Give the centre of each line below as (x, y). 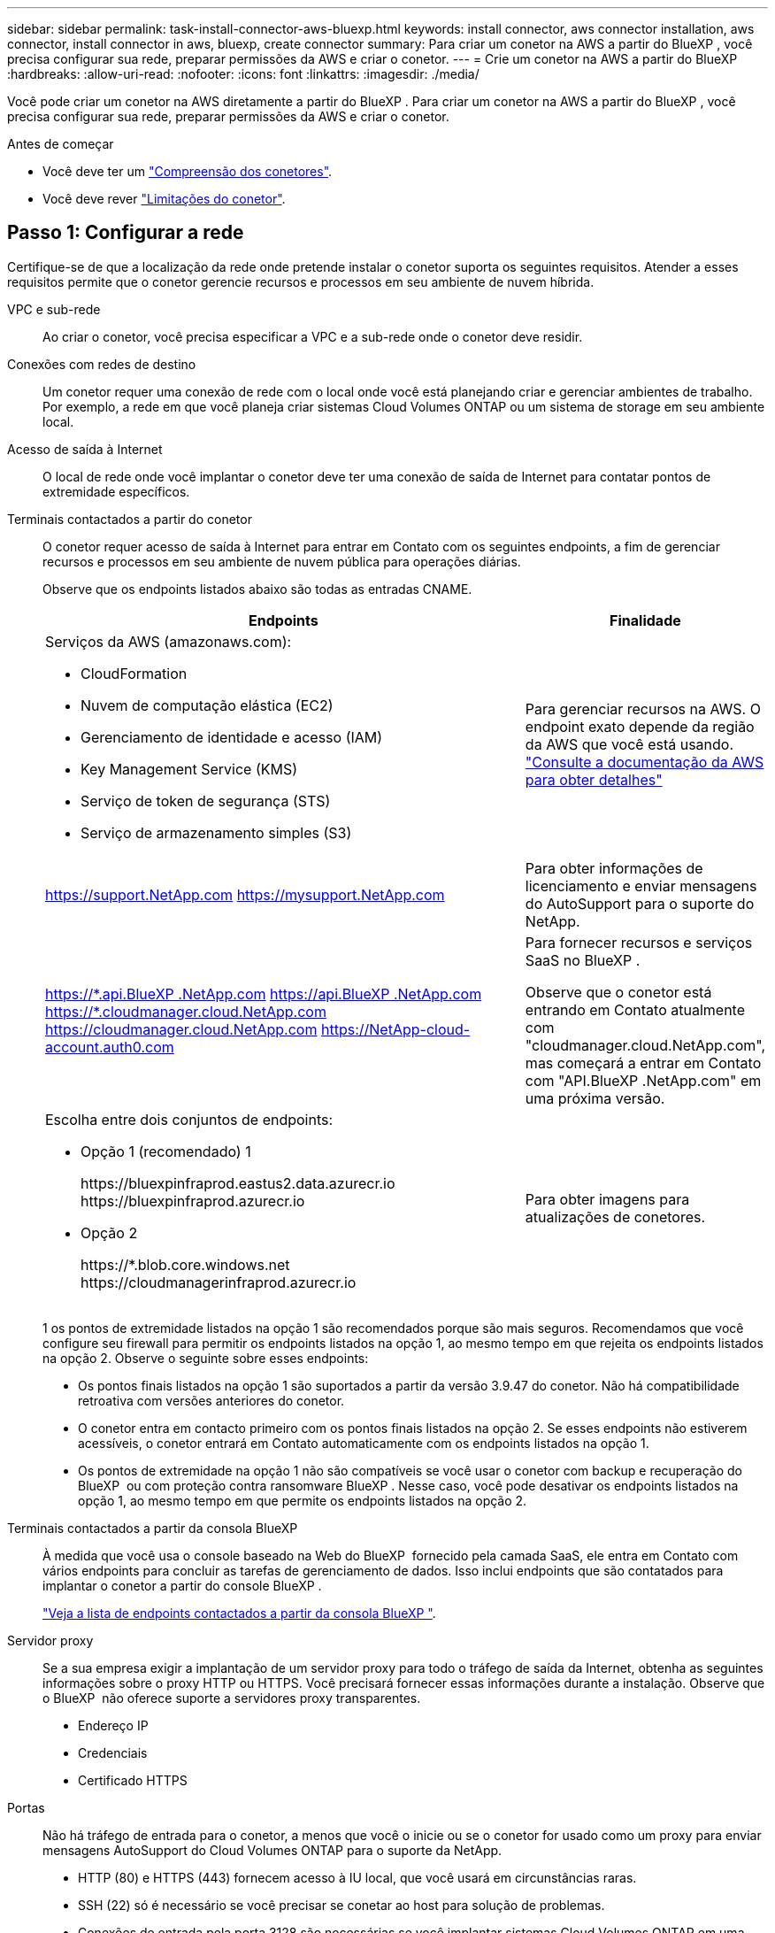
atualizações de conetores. (615, 1217)
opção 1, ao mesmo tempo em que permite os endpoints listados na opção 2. (303, 1500)
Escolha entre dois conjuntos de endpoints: (189, 1119)
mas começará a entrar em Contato (643, 1063)
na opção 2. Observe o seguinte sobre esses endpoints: (206, 1358)
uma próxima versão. (595, 1098)
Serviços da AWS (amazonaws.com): (169, 641)
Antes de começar (61, 144)
